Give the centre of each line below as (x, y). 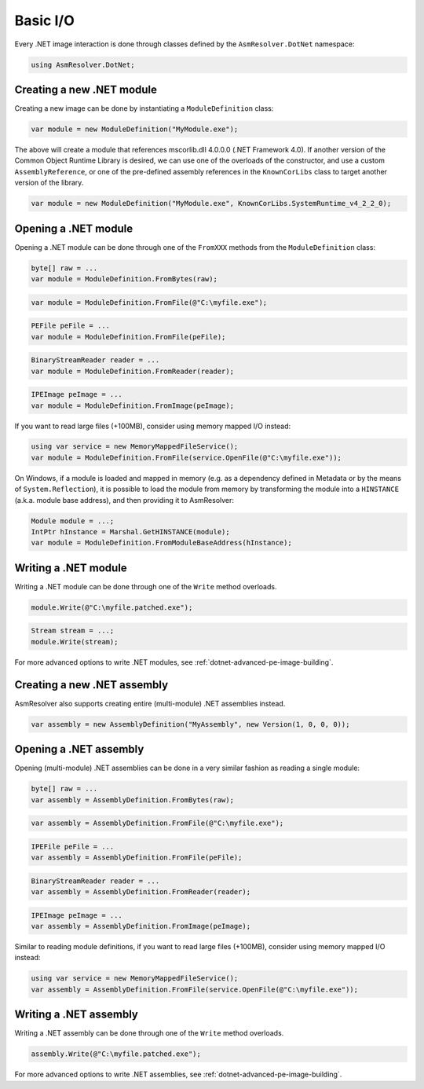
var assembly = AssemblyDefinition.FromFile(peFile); (137, 858)
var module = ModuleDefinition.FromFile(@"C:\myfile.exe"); (149, 302)
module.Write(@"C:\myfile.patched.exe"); (112, 607)
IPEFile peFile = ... (73, 846)
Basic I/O (44, 20)
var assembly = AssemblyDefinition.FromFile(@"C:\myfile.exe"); (157, 823)
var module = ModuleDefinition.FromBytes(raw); (124, 279)
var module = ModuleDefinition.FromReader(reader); (133, 371)
